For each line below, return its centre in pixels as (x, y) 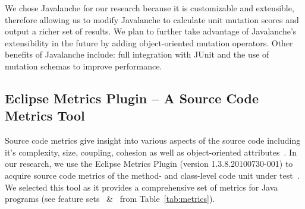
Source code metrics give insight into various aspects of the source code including (153, 140)
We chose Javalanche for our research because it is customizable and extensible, (150, 8)
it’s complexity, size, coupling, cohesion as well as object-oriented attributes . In (151, 152)
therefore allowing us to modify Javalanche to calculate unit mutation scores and (152, 19)
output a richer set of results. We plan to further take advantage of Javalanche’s (151, 31)
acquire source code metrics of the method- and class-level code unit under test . (152, 175)
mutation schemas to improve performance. (84, 66)
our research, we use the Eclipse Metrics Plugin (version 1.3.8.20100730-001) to (149, 164)
